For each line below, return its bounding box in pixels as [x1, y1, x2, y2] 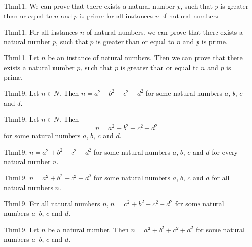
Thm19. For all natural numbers [4, 198, 100, 209]
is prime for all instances [79, 10, 153, 20]
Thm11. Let [4, 53, 39, 63]
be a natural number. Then [48, 224, 129, 234]
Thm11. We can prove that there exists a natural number [4, 1, 175, 11]
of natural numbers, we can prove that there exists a [86, 27, 243, 37]
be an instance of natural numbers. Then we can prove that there [48, 53, 243, 63]
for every [212, 147, 238, 157]
